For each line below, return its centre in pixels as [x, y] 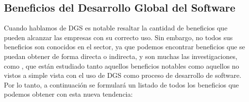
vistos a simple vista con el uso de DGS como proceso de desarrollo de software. [123, 75]
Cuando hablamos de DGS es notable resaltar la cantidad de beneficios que [116, 28]
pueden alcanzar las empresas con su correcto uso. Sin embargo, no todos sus [118, 37]
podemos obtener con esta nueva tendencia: [68, 94]
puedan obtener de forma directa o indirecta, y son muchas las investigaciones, [121, 56]
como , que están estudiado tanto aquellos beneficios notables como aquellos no [122, 66]
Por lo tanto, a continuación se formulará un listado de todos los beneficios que [122, 84]
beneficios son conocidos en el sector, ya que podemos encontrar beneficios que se [124, 47]
